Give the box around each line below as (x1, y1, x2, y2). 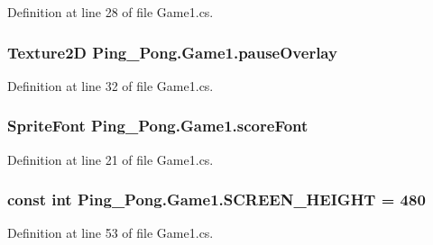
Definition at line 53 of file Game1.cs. (7, 223, 214, 242)
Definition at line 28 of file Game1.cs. (7, 3, 214, 21)
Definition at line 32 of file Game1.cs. (7, 76, 214, 95)
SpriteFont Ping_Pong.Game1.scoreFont (7, 114, 309, 137)
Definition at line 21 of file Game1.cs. (7, 150, 214, 168)
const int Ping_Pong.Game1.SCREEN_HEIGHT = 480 (7, 188, 426, 211)
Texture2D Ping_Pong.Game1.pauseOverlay (7, 41, 337, 63)
